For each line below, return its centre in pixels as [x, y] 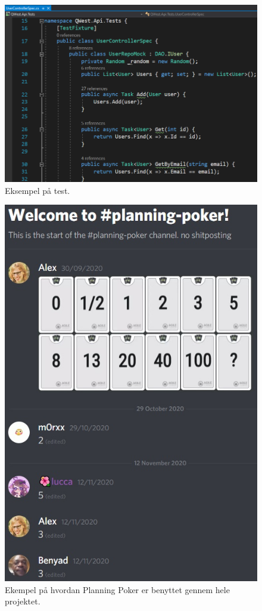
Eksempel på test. [38, 190]
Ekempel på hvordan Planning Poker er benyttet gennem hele [117, 589]
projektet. [23, 601]
